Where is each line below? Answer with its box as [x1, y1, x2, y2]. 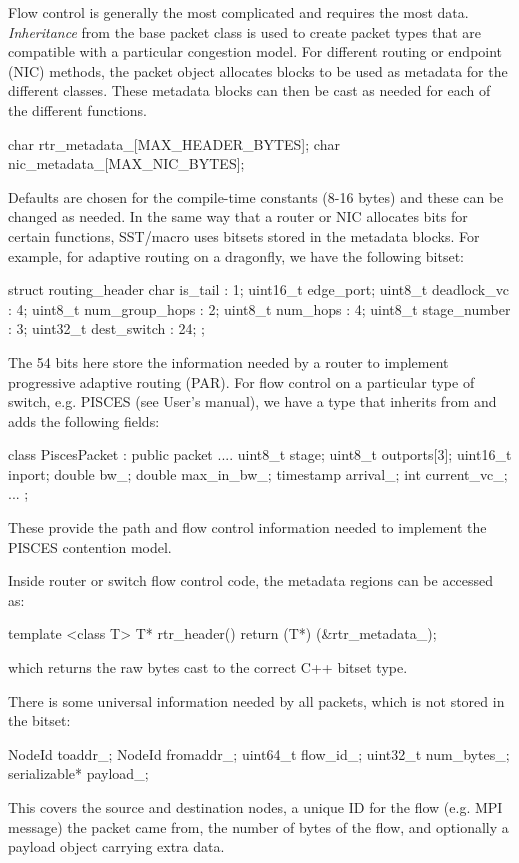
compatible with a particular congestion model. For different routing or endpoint [8, 41, 503, 62]
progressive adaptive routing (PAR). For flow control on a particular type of [8, 371, 475, 392]
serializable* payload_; [8, 763, 149, 784]
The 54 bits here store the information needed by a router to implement [8, 351, 449, 372]
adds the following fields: [8, 410, 160, 431]
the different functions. [8, 99, 147, 120]
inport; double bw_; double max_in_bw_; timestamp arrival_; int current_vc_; [8, 463, 508, 484]
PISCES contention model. [8, 536, 172, 557]
